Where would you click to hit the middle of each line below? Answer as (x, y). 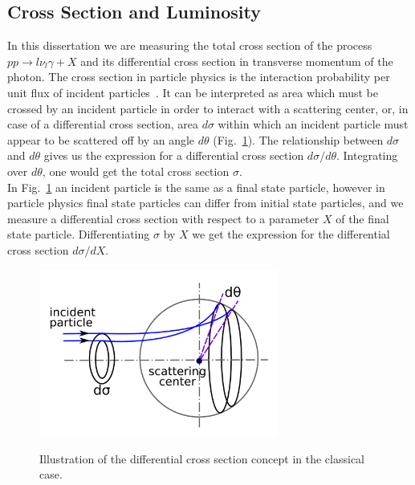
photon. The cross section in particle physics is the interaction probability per (199, 77)
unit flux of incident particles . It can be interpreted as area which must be (193, 92)
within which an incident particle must (313, 124)
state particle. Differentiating (79, 234)
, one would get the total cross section (136, 171)
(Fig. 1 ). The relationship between (298, 139)
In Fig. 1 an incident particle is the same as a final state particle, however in (196, 187)
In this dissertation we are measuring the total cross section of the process (190, 45)
